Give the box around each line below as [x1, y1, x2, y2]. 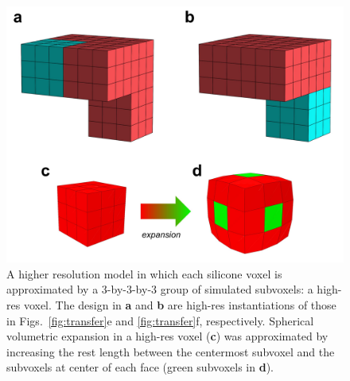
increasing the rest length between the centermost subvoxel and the [6, 343, 335, 360]
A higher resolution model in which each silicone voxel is [6, 265, 282, 282]
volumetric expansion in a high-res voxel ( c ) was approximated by [6, 328, 329, 344]
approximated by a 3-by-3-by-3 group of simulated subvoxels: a [6, 281, 313, 297]
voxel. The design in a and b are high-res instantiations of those [23, 296, 336, 313]
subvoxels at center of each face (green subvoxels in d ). [6, 359, 274, 375]
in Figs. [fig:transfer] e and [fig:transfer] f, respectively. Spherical [6, 312, 314, 329]
